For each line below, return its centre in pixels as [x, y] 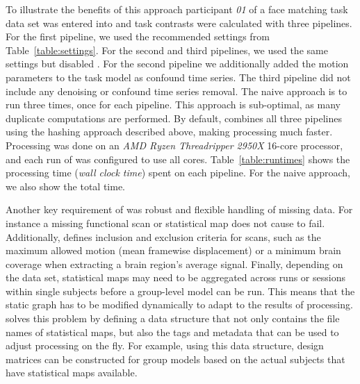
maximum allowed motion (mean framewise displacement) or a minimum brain [173, 250]
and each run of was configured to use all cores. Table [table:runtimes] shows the [178, 159]
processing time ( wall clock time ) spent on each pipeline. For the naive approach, [178, 173]
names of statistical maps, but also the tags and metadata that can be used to [172, 332]
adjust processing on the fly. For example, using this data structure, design [165, 345]
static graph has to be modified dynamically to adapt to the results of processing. [179, 304]
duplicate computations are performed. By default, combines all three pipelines [174, 118]
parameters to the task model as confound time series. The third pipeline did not [178, 77]
